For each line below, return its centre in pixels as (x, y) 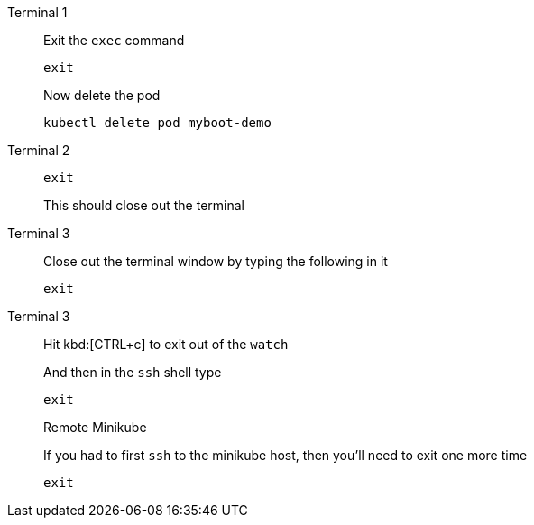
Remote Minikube (95, 427)
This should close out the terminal (144, 205)
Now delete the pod (102, 95)
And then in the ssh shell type (133, 372)
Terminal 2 (39, 150)
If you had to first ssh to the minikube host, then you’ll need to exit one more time (285, 455)
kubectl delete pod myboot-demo (157, 123)
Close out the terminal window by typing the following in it (216, 261)
